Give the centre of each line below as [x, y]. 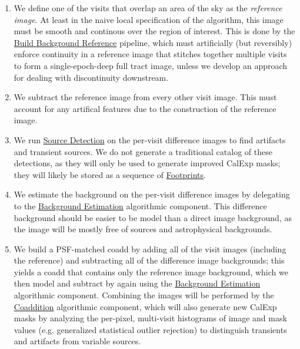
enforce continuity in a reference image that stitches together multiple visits [150, 54]
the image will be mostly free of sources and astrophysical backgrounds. [143, 229]
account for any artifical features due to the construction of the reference [145, 108]
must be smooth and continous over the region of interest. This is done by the [154, 31]
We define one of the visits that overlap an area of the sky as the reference [148, 8]
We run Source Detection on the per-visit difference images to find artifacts [150, 139]
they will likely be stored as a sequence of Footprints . [110, 174]
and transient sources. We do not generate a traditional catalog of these [143, 151]
